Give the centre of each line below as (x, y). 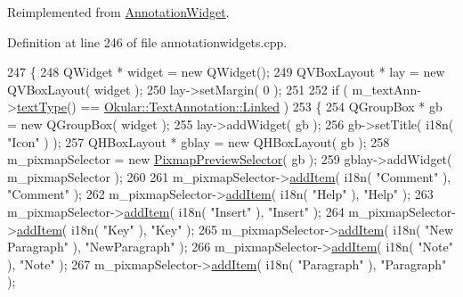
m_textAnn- (386, 89)
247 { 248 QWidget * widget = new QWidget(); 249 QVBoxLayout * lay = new (226, 72)
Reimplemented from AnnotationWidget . (118, 12)
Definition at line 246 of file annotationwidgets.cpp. (147, 41)
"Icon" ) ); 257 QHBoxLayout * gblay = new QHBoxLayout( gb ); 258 (199, 141)
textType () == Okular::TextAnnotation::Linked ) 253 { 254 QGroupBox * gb (229, 107)
